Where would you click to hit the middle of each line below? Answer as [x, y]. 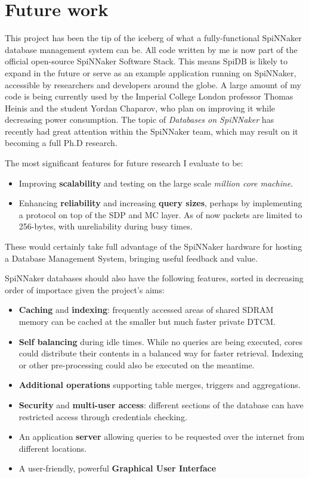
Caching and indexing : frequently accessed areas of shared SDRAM [146, 310]
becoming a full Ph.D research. [61, 143]
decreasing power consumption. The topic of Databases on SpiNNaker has [140, 119]
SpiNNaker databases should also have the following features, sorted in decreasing [154, 278]
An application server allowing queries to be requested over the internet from [162, 437]
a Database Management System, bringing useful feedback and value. [131, 258]
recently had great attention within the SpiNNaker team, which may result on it [152, 131]
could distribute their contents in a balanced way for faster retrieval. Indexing [161, 353]
